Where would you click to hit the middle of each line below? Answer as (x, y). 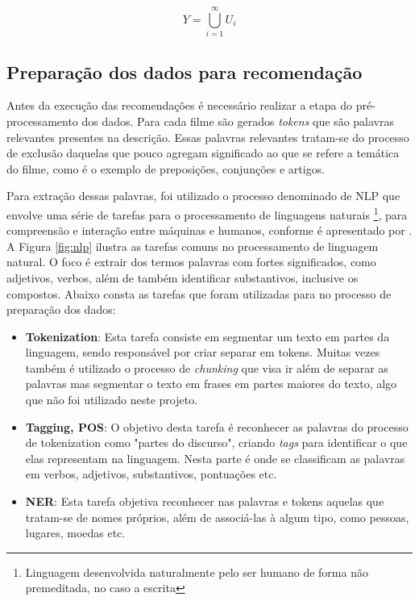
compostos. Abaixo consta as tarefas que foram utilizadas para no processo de (199, 293)
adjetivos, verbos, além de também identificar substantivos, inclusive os (183, 277)
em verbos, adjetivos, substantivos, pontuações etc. (151, 474)
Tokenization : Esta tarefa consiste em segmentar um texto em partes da (207, 336)
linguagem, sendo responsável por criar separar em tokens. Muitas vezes (203, 352)
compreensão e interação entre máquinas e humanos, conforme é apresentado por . (209, 230)
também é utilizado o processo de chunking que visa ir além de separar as (207, 367)
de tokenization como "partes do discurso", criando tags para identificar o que (216, 442)
